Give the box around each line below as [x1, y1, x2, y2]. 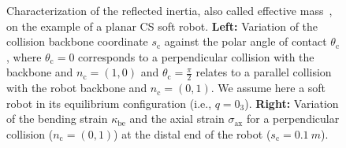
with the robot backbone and [6, 80, 147, 96]
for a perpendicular [246, 110, 340, 127]
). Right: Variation [244, 94, 339, 111]
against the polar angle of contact [164, 33, 327, 50]
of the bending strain [6, 110, 108, 127]
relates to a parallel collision [195, 64, 332, 80]
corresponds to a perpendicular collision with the [78, 48, 314, 65]
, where [6, 48, 42, 65]
